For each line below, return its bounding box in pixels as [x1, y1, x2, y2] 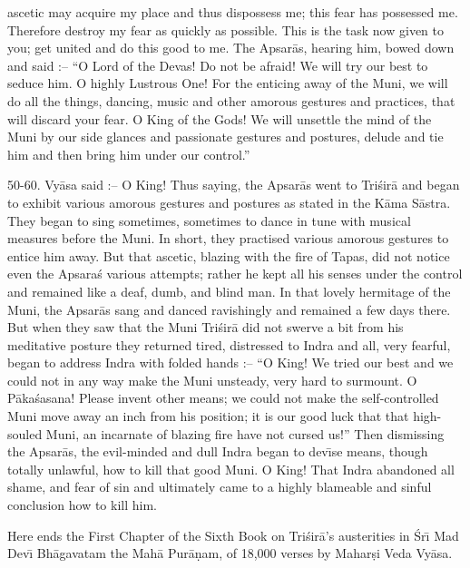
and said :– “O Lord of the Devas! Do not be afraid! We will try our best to [7, 55, 428, 74]
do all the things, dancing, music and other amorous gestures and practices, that [7, 91, 455, 110]
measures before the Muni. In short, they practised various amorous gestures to [7, 229, 449, 248]
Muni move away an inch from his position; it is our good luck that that [7, 406, 409, 426]
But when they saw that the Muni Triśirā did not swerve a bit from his [7, 318, 404, 337]
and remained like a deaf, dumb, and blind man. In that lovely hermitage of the [7, 281, 451, 300]
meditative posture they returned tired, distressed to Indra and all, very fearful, [7, 335, 451, 354]
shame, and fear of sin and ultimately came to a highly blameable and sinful [7, 477, 432, 496]
